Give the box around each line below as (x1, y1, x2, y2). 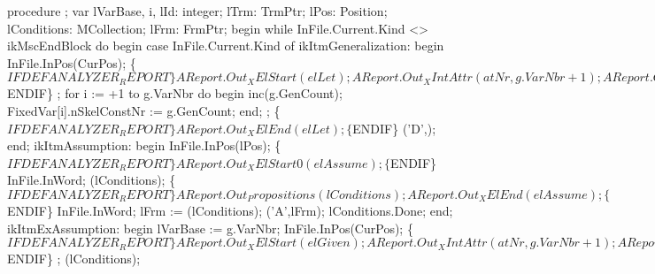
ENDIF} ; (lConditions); (7, 249, 141, 268)
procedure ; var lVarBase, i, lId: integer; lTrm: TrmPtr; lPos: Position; (7, 2, 388, 19)
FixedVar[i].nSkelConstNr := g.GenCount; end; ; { (7, 101, 281, 119)
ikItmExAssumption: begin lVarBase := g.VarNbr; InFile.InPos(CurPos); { (7, 218, 413, 237)
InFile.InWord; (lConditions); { (7, 171, 176, 189)
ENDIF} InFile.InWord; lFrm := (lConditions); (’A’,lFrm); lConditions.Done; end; (7, 201, 453, 219)
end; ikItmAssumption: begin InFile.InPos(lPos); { (7, 136, 281, 155)
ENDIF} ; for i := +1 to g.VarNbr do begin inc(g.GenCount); (7, 84, 343, 103)
